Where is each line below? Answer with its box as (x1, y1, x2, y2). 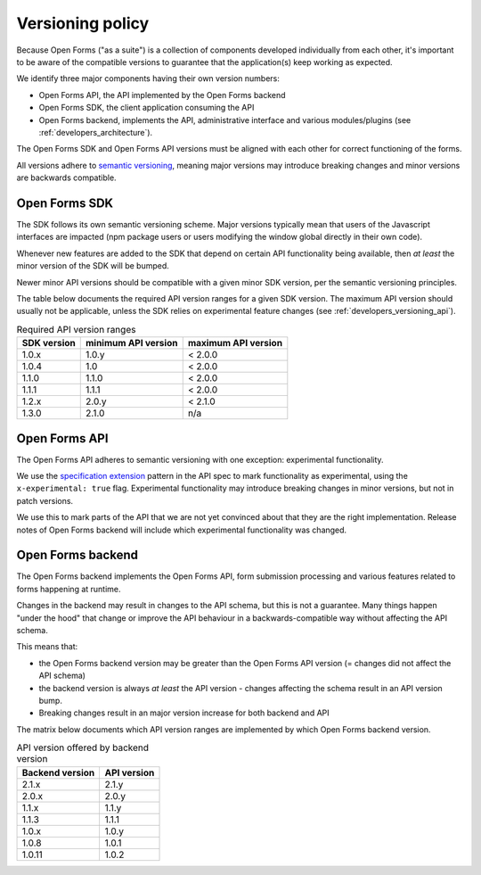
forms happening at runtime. (16, 583, 121, 594)
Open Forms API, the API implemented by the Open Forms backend (38, 89, 286, 100)
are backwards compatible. (16, 172, 117, 183)
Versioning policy (16, 13, 150, 33)
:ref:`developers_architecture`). (38, 127, 153, 137)
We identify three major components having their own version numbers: (16, 73, 280, 84)
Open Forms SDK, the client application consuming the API (38, 103, 255, 113)
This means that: (16, 641, 78, 652)
